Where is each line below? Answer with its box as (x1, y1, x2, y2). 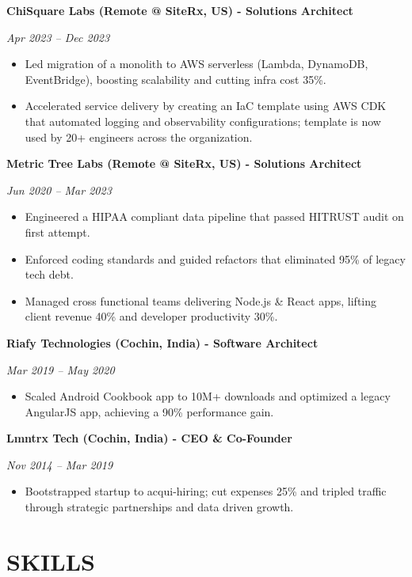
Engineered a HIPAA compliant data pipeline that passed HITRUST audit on (25, 208, 404, 225)
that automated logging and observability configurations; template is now (25, 112, 381, 129)
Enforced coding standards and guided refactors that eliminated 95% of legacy (25, 250, 406, 267)
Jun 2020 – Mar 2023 (6, 181, 112, 198)
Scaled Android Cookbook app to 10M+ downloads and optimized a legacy (25, 388, 391, 404)
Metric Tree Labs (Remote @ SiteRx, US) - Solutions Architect (6, 155, 362, 172)
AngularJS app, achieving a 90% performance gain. (25, 403, 274, 419)
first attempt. (25, 223, 90, 240)
